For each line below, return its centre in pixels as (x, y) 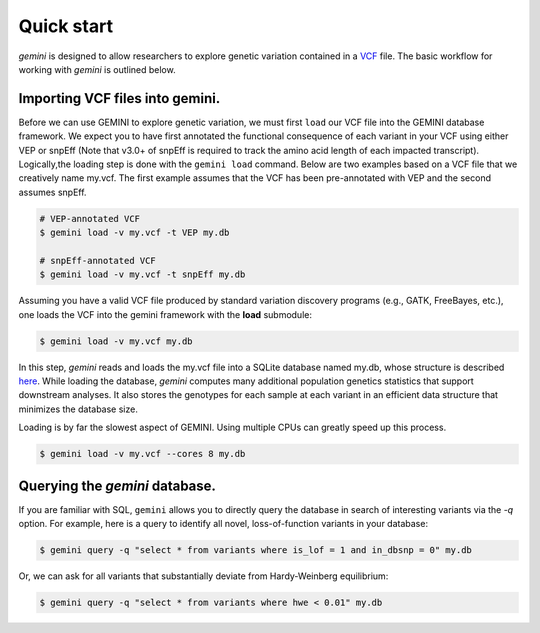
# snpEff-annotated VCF (98, 260)
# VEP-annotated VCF (89, 218)
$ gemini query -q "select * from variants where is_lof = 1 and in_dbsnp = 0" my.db (255, 550)
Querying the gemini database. (117, 485)
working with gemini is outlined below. (97, 69)
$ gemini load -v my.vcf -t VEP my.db (134, 233)
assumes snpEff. (52, 192)
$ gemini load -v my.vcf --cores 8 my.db (142, 454)
